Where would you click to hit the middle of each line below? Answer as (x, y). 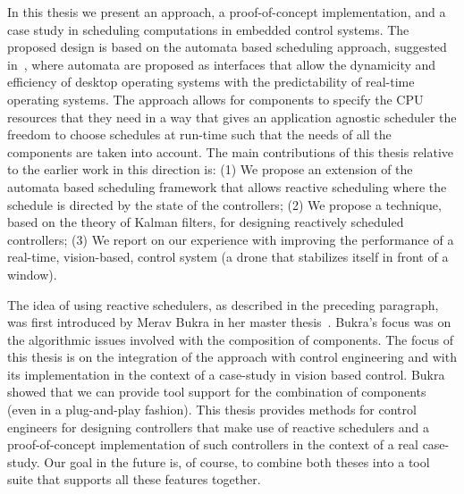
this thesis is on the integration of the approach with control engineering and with (232, 357)
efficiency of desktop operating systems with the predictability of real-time (211, 82)
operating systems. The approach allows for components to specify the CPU (215, 99)
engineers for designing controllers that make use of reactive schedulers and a (218, 427)
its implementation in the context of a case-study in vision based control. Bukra (226, 374)
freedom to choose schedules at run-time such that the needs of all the (199, 134)
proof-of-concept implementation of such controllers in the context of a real (213, 444)
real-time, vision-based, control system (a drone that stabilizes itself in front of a (228, 257)
